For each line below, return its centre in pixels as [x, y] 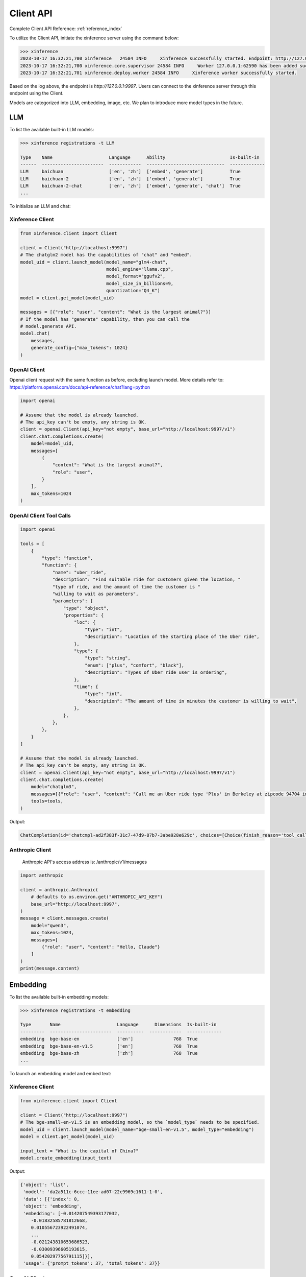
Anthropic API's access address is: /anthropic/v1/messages [85, 862]
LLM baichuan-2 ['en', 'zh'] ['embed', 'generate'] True [130, 179]
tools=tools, [47, 801]
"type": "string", [108, 658]
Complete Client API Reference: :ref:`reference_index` [66, 29]
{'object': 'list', [44, 1185]
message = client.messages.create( [65, 918]
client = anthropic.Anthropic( [59, 890]
